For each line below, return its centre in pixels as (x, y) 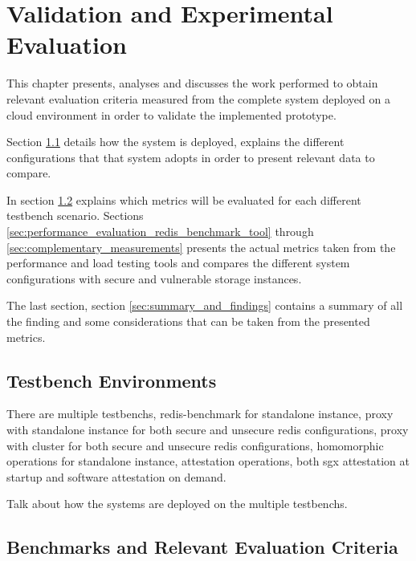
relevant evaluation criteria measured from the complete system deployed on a (198, 98)
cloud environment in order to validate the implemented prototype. (171, 114)
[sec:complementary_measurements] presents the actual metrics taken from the (201, 247)
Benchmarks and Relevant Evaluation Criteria (202, 547)
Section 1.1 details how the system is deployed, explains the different (175, 142)
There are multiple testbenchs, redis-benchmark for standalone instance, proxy (200, 414)
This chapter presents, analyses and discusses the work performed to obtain (192, 83)
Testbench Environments (112, 380)
